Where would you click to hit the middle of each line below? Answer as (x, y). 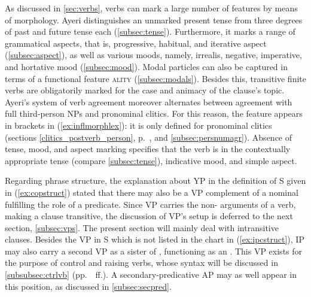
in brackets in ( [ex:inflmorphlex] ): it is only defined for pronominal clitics (138, 125)
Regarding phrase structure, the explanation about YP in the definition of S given (155, 181)
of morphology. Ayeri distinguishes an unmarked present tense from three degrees (154, 19)
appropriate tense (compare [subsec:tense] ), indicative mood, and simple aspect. (151, 160)
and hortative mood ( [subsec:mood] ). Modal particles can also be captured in (146, 66)
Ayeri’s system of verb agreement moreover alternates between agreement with (149, 101)
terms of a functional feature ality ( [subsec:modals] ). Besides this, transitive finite (155, 78)
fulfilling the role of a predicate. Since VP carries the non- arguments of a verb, (150, 204)
